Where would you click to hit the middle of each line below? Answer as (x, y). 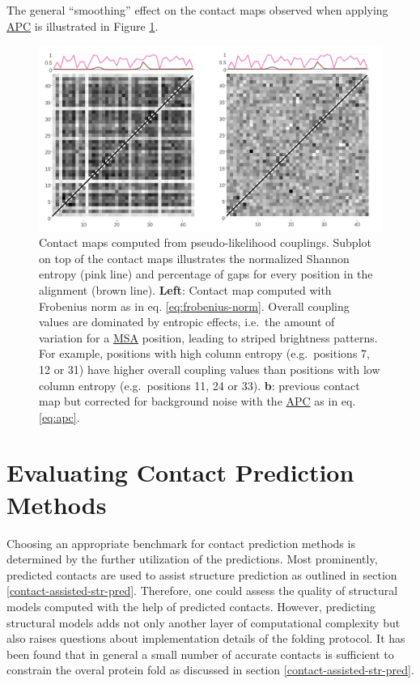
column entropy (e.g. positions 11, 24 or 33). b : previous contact (199, 385)
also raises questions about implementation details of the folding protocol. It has (206, 638)
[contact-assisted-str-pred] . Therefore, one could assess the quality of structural (202, 591)
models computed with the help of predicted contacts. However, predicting (191, 606)
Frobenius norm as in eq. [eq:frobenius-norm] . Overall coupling (194, 306)
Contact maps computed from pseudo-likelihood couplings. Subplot (205, 242)
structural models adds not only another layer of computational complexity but (204, 622)
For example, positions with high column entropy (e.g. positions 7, (204, 353)
